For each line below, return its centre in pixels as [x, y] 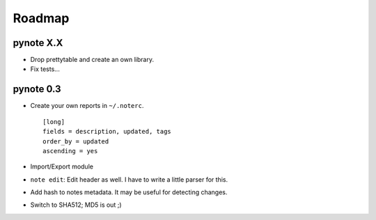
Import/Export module [62, 166]
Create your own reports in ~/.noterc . [87, 106]
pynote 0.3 [37, 89]
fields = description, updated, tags [107, 132]
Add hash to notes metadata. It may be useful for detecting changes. [129, 192]
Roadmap [41, 18]
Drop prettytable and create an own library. [92, 60]
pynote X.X [38, 43]
